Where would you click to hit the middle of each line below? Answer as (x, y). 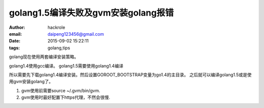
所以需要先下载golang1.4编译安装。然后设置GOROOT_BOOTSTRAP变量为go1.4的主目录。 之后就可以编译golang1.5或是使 (130, 75)
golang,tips (59, 48)
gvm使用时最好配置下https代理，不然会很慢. (66, 97)
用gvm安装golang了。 (31, 82)
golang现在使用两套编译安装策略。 (44, 57)
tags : (14, 48)
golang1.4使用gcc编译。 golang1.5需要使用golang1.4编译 (66, 65)
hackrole (56, 27)
